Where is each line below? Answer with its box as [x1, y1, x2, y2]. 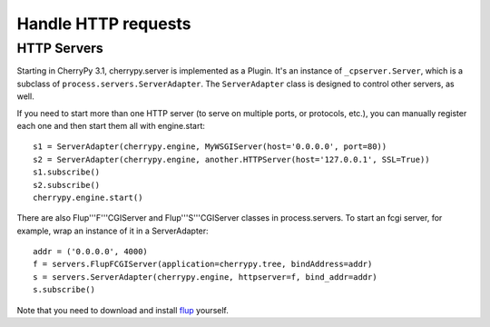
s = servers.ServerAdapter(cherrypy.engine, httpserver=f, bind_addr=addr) [33, 272, 377, 282]
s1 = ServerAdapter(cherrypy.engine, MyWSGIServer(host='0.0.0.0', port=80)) [33, 142, 387, 152]
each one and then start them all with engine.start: [16, 120, 206, 131]
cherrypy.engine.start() [33, 192, 143, 203]
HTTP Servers [16, 40, 103, 56]
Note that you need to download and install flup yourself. [16, 304, 229, 315]
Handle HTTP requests [16, 14, 191, 34]
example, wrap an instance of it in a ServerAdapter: [16, 225, 209, 236]
